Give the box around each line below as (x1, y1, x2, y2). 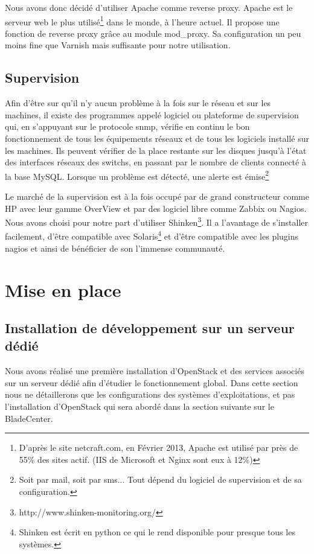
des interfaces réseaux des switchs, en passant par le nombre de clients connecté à (5, 156, 306, 168)
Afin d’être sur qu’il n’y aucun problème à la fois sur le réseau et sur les (5, 97, 271, 109)
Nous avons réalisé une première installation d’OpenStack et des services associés (5, 365, 304, 377)
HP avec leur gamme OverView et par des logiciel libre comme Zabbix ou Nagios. (5, 202, 307, 214)
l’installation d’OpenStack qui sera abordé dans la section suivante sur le (5, 400, 274, 413)
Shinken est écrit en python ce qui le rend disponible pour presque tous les (19, 526, 295, 538)
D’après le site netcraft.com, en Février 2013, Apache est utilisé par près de (19, 441, 298, 454)
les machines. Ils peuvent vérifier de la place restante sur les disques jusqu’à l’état (5, 144, 307, 156)
